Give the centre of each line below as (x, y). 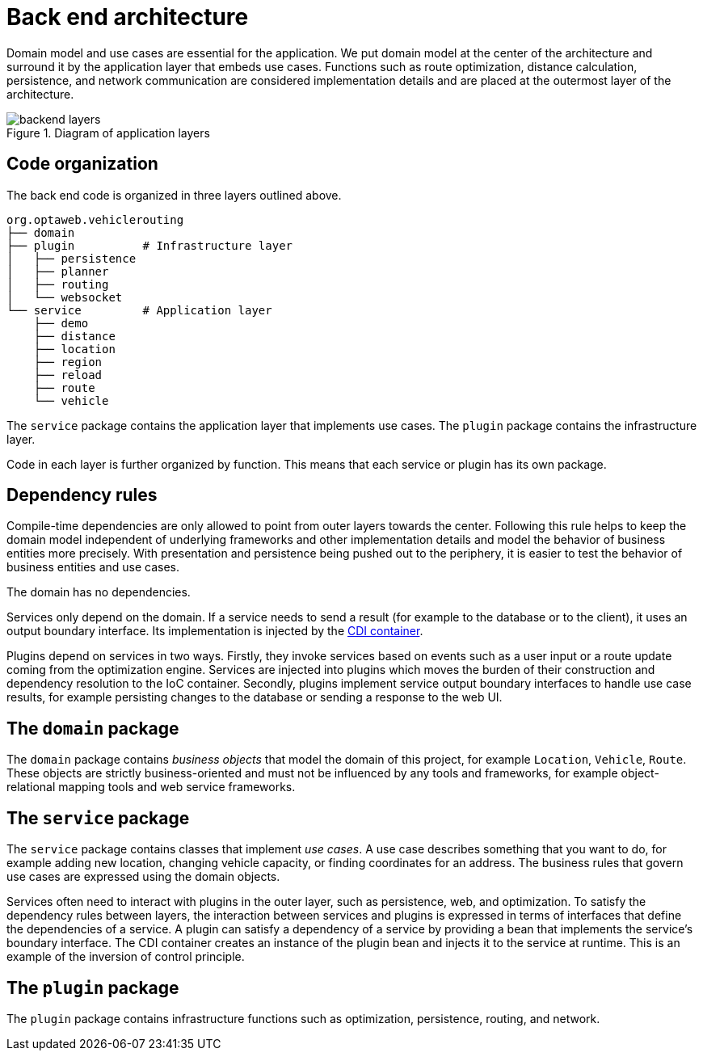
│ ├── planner (58, 271)
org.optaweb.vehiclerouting (95, 219)
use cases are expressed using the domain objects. (143, 877)
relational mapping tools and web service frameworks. (151, 787)
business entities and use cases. (93, 567)
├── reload (68, 375)
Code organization (82, 164)
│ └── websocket (65, 297)
